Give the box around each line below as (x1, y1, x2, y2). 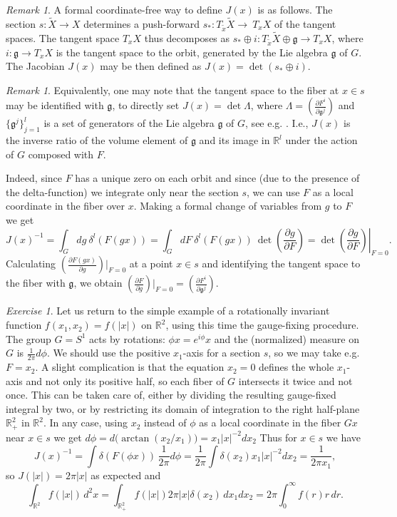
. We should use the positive (46, 345, 170, 360)
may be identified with (6, 98, 104, 113)
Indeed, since (6, 170, 63, 185)
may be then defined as (100, 58, 202, 73)
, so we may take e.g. (268, 345, 360, 360)
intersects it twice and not (238, 373, 353, 388)
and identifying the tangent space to (202, 256, 361, 271)
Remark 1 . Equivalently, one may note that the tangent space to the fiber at (6, 82, 339, 97)
